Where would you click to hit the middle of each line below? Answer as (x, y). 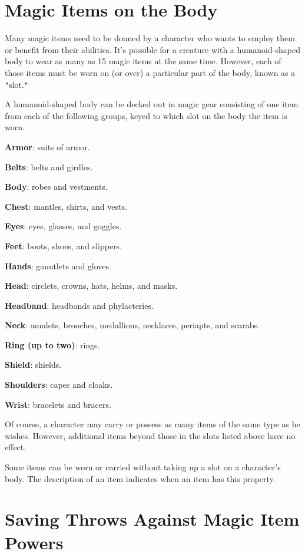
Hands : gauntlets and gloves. (58, 266)
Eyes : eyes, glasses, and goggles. (63, 226)
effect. (16, 447)
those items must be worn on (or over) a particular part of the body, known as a (150, 72)
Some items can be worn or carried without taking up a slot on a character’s (143, 467)
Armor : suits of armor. (47, 146)
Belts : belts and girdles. (49, 166)
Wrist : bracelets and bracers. (58, 404)
